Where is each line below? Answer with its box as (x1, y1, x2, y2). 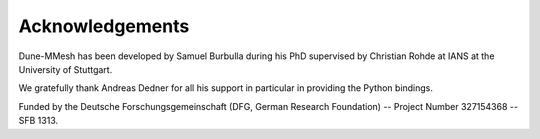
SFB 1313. (18, 115, 59, 127)
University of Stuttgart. (18, 63, 113, 75)
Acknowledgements (18, 15, 190, 37)
